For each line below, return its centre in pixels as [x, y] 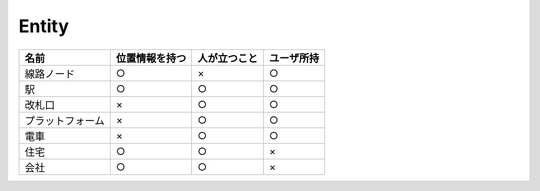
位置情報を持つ [151, 58]
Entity [44, 26]
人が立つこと [228, 58]
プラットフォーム [64, 120]
